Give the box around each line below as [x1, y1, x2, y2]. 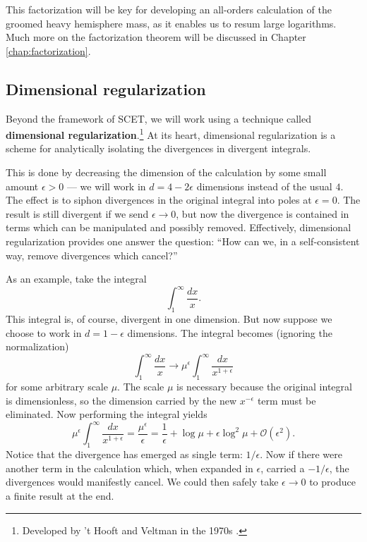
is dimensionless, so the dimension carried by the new [6, 393, 237, 407]
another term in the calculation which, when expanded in [6, 460, 253, 475]
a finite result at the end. [6, 488, 114, 503]
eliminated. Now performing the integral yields [6, 407, 207, 421]
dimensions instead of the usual [196, 178, 332, 193]
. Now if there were [260, 447, 342, 462]
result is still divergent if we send [6, 206, 149, 221]
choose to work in [6, 325, 82, 340]
